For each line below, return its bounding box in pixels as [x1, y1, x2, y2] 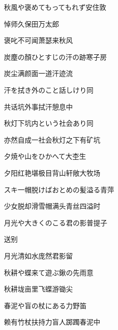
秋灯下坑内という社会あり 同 [4, 118, 93, 128]
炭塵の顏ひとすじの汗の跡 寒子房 [4, 51, 107, 62]
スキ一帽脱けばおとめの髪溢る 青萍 [4, 184, 114, 194]
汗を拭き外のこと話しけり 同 [4, 84, 93, 95]
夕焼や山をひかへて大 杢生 [4, 151, 87, 161]
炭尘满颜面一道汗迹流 [4, 68, 73, 78]
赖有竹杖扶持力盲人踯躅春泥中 [4, 317, 100, 327]
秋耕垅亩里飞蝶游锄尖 [4, 284, 73, 294]
